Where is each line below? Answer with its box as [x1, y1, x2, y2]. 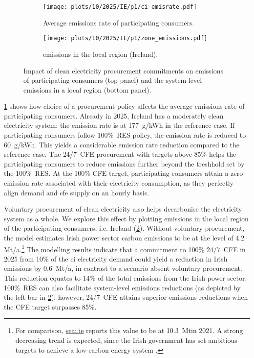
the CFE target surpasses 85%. [4, 301, 97, 311]
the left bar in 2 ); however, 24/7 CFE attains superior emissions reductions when [4, 292, 248, 302]
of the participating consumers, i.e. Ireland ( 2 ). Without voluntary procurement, [4, 223, 245, 233]
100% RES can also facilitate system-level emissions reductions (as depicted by [4, 282, 241, 292]
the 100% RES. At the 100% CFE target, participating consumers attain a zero [4, 168, 243, 178]
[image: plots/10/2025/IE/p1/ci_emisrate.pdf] [43, 3, 197, 10]
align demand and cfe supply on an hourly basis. [4, 187, 149, 197]
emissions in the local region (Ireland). [43, 48, 158, 59]
